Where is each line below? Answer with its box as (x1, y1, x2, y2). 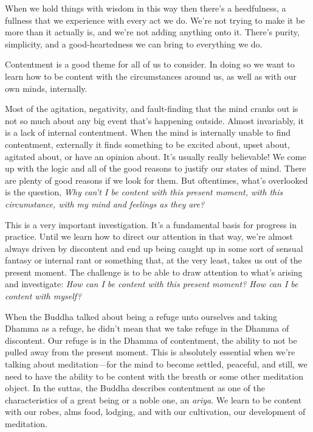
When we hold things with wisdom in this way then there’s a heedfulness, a (5, 2, 286, 14)
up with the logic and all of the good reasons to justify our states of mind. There (5, 162, 306, 175)
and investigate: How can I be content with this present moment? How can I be (5, 277, 298, 290)
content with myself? (5, 290, 81, 302)
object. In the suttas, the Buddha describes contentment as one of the (5, 381, 265, 394)
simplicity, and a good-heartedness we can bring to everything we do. (5, 37, 263, 50)
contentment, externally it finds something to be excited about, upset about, (5, 138, 290, 150)
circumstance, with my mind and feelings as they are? (5, 197, 205, 210)
